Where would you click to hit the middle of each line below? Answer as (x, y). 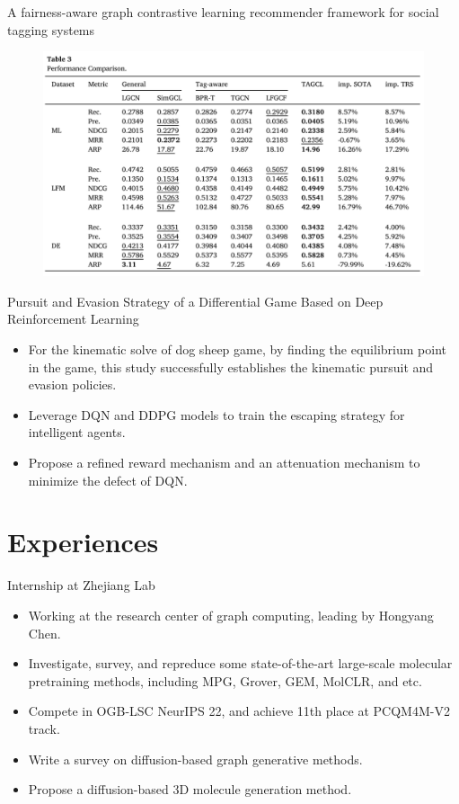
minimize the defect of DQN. (108, 480)
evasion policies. (72, 384)
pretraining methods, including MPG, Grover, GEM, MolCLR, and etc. (225, 680)
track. (44, 728)
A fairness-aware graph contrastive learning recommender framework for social (223, 12)
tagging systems (51, 29)
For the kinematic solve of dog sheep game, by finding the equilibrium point (237, 349)
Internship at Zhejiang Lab (81, 585)
